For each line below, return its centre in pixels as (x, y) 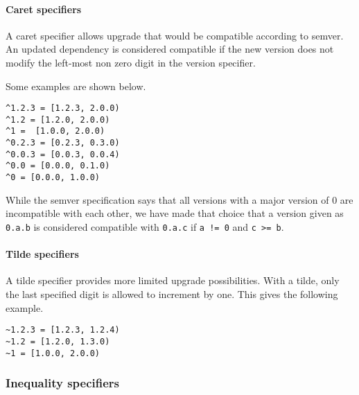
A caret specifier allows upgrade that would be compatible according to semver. (175, 35)
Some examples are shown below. (76, 86)
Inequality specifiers (63, 383)
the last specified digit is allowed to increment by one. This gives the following (172, 294)
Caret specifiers (44, 9)
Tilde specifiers (42, 254)
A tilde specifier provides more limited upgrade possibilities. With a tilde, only (173, 280)
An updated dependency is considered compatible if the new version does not (170, 49)
